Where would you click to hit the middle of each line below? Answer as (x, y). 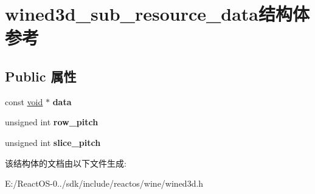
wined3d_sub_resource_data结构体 (157, 14)
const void (24, 101)
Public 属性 (41, 76)
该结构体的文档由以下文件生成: (66, 163)
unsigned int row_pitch (52, 122)
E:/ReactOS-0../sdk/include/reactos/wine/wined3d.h (104, 183)
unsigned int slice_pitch (53, 142)
